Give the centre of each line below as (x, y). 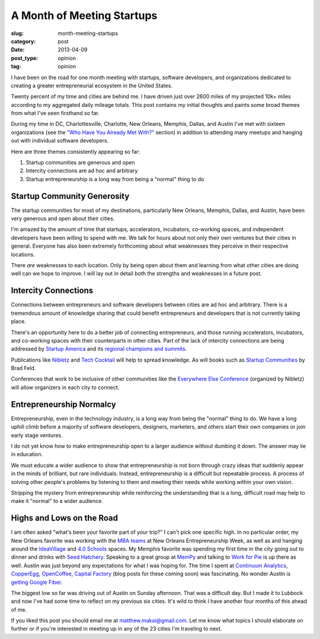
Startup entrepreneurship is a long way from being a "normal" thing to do (115, 179)
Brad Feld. (23, 368)
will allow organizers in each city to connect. (65, 387)
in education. (27, 454)
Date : (18, 50)
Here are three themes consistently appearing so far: (76, 151)
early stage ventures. (37, 435)
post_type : (25, 58)
